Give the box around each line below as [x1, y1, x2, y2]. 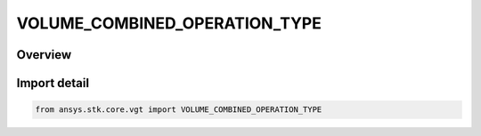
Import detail [16, 76, 89, 91]
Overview [16, 47, 72, 62]
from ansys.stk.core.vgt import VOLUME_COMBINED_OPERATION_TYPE [35, 105, 322, 115]
